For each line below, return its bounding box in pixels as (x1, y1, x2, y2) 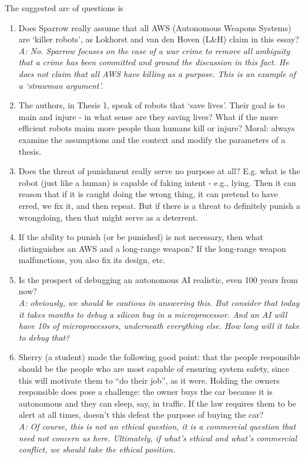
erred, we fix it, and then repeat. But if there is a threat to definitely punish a (18, 199, 300, 211)
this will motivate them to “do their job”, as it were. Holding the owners (18, 374, 280, 386)
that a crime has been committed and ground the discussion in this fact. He (18, 56, 289, 68)
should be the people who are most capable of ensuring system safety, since (18, 362, 290, 375)
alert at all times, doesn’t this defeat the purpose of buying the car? (18, 408, 264, 421)
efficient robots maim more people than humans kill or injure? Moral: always (18, 122, 295, 134)
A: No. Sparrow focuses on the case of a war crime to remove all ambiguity (18, 44, 290, 56)
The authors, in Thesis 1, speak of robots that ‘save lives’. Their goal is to (18, 99, 285, 111)
